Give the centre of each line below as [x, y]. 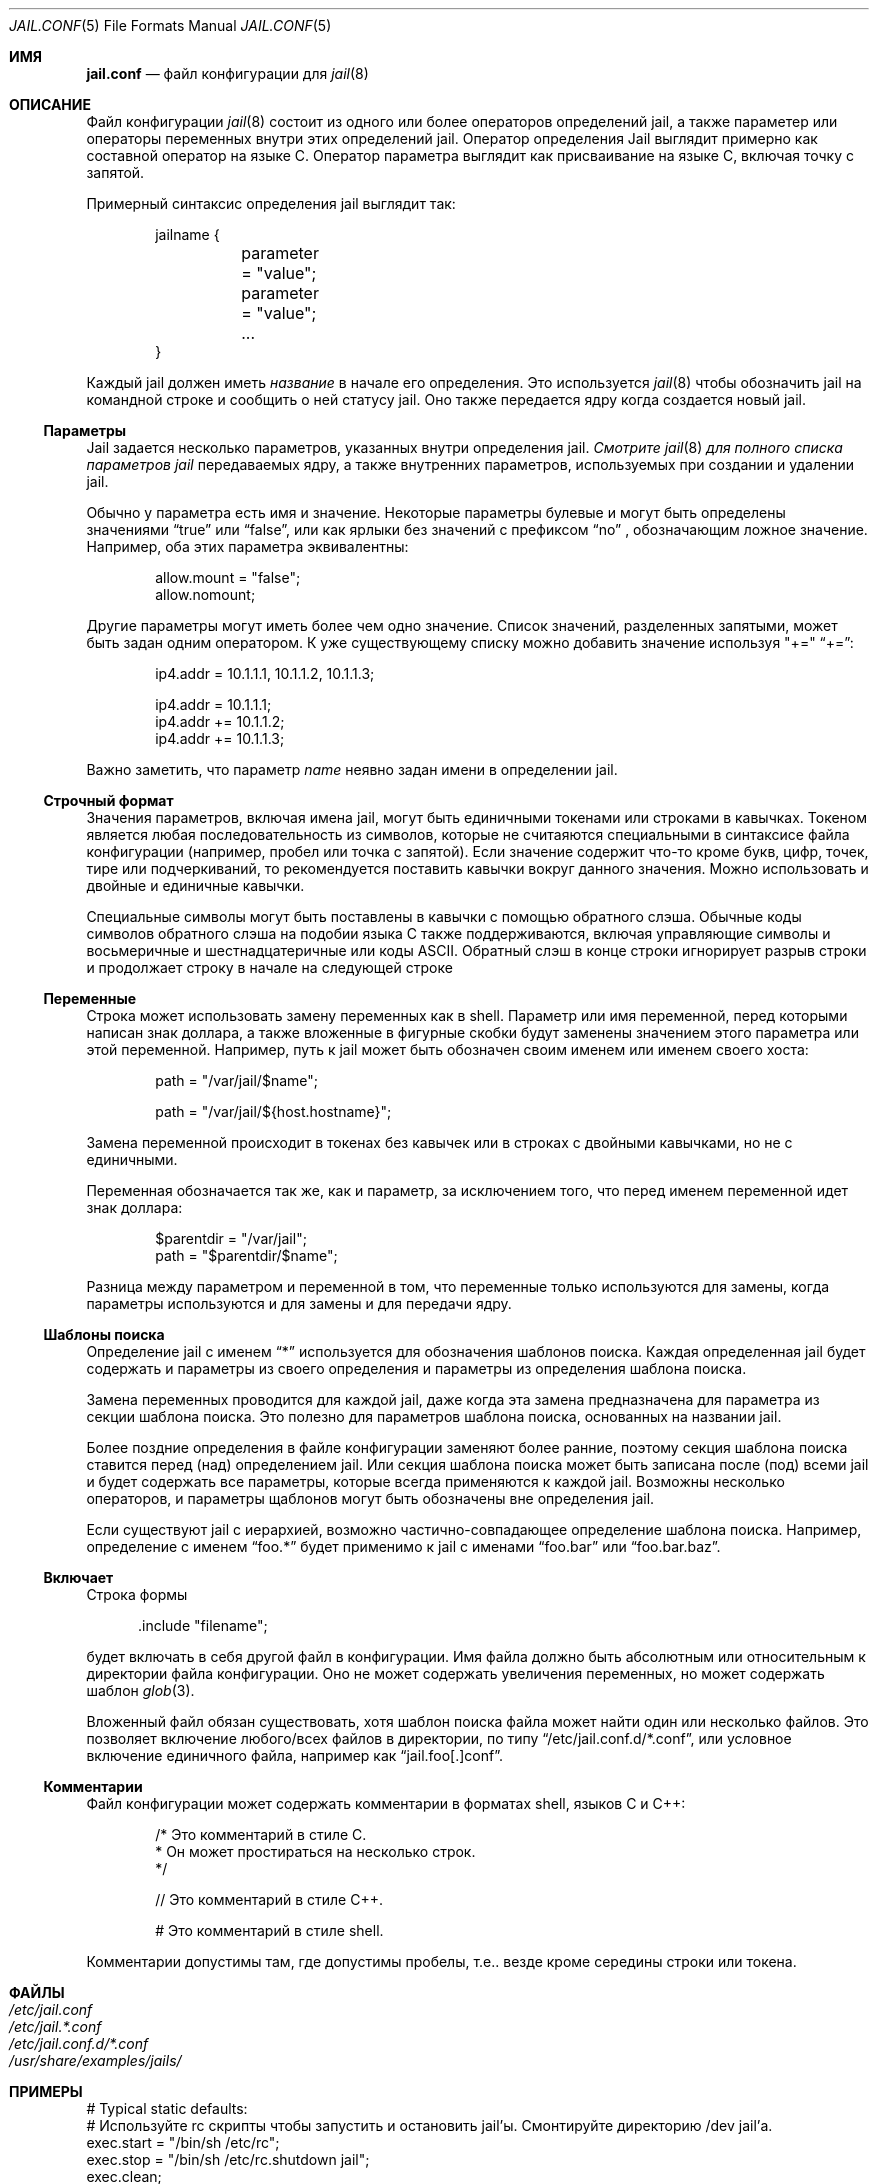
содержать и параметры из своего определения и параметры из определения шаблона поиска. [416, 1368]
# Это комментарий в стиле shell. [269, 1930]
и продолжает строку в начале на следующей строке [269, 967]
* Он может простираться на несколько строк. [315, 1851]
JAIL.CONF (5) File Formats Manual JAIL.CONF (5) [170, 25]
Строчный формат [108, 800]
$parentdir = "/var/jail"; [231, 1238]
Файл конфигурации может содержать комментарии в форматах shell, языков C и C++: [386, 1803]
